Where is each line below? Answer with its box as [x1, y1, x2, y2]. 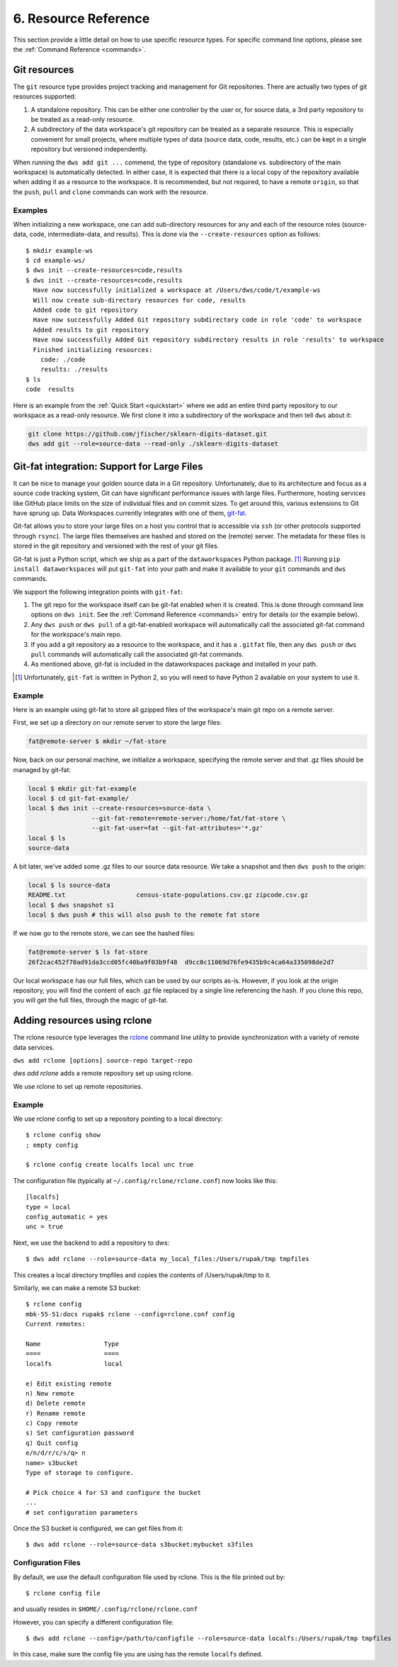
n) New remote [25, 1389, 74, 1397]
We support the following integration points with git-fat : [13, 587, 183, 596]
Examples [13, 205, 48, 215]
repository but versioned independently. [30, 145, 148, 154]
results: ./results [40, 366, 108, 373]
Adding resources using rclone [13, 1015, 152, 1027]
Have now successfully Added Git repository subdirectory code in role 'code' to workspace [33, 316, 362, 324]
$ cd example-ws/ [25, 256, 86, 265]
